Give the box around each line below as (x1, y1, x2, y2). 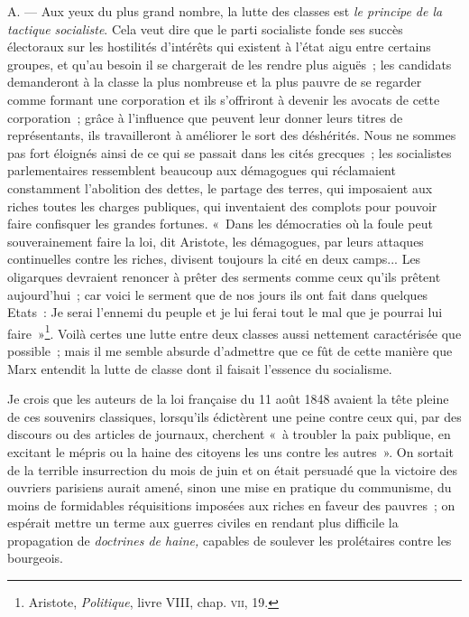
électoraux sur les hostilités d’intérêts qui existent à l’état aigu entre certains (7, 37, 431, 56)
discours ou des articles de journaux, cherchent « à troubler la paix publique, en (7, 425, 451, 444)
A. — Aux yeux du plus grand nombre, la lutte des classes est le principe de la (7, 2, 443, 20)
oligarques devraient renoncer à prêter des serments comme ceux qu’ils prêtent (7, 266, 441, 285)
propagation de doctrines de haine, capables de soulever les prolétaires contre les (7, 530, 452, 549)
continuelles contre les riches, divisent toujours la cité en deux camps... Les (7, 249, 421, 268)
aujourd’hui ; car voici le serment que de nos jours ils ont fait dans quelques (7, 285, 428, 304)
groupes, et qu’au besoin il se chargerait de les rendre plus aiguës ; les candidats (7, 54, 452, 73)
